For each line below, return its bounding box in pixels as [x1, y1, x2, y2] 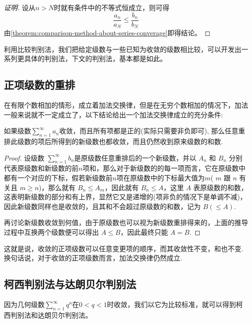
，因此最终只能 [120, 227, 168, 237]
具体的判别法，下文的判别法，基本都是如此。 [24, 53, 167, 64]
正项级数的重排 [4, 77, 75, 92]
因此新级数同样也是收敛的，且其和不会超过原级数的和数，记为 [4, 201, 201, 211]
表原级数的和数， [193, 182, 248, 192]
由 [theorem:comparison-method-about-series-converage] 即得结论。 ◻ [4, 28, 211, 38]
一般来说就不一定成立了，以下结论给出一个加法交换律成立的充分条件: [4, 109, 223, 119]
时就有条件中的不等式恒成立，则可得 [54, 2, 170, 12]
